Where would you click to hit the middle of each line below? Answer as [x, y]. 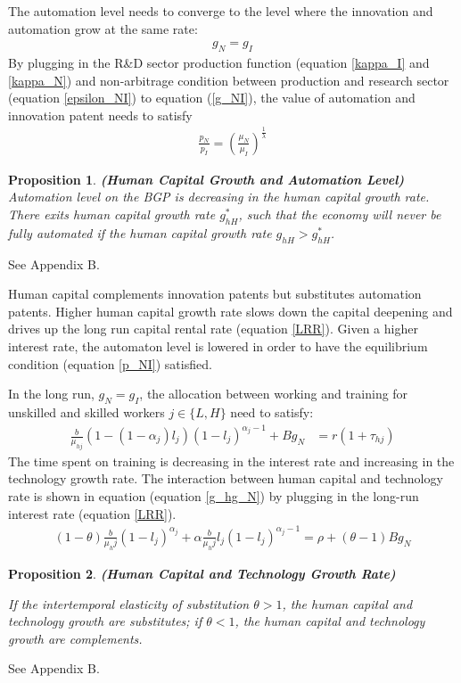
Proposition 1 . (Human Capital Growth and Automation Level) [206, 179]
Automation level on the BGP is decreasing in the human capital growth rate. [219, 197]
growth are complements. [75, 638]
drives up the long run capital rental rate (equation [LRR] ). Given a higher [213, 329]
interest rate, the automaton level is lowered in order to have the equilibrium [218, 346]
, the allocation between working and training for [274, 394]
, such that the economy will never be [340, 214]
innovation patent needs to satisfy [100, 115]
